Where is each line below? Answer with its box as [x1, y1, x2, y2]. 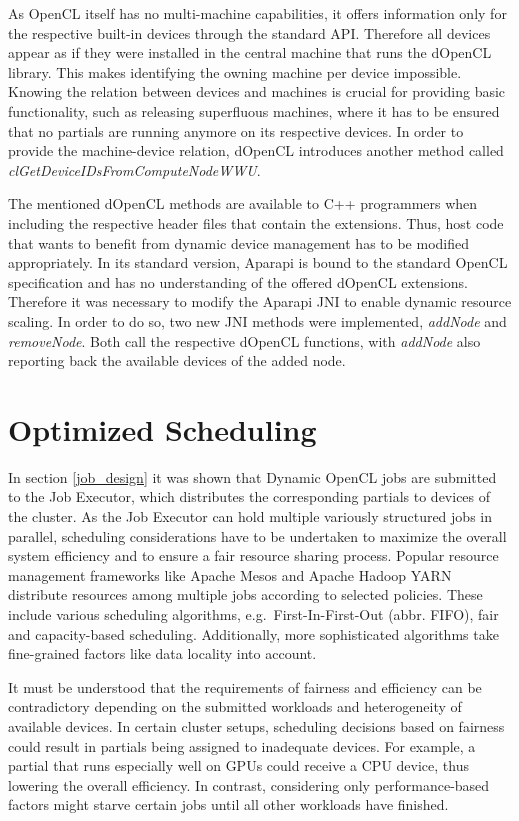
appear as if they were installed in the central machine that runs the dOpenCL [8, 42, 492, 63]
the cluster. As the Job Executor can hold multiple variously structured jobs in [8, 506, 492, 526]
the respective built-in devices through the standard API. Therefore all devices [8, 22, 491, 43]
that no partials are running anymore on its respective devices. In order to [8, 120, 464, 141]
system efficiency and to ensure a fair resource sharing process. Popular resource [8, 545, 499, 566]
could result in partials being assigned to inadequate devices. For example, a [8, 735, 476, 756]
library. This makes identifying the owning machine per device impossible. [8, 61, 462, 82]
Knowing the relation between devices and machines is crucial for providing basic [8, 81, 506, 102]
